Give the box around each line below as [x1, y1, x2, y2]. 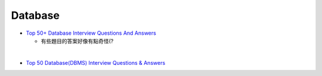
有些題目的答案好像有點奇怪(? [41, 37, 114, 44]
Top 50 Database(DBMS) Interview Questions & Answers [26, 59, 166, 66]
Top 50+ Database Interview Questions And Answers [26, 29, 156, 37]
